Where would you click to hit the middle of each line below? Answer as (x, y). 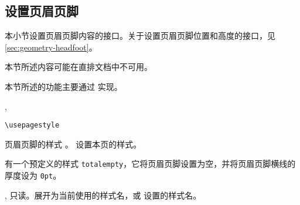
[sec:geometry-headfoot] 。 (51, 47)
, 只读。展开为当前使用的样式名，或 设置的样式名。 (103, 195)
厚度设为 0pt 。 (33, 175)
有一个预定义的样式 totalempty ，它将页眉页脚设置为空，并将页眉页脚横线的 (150, 164)
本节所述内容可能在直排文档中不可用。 (79, 67)
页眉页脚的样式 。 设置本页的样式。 (73, 144)
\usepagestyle (32, 125)
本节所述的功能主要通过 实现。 (64, 86)
